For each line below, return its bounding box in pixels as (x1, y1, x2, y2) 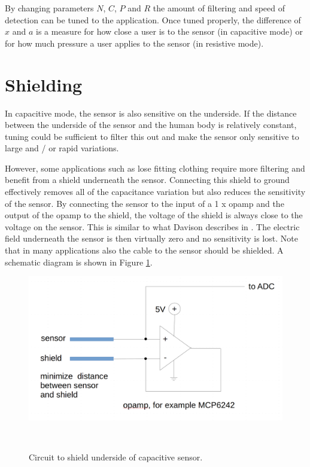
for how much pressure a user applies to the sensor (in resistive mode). (5, 36, 264, 49)
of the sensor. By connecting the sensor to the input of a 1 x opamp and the (5, 197, 284, 209)
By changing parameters (5, 2, 94, 14)
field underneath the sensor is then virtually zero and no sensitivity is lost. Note (5, 232, 298, 245)
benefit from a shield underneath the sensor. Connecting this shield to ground (5, 173, 290, 186)
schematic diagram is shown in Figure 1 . (5, 255, 153, 268)
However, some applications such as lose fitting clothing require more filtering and (5, 161, 305, 174)
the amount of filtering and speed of (153, 2, 285, 14)
